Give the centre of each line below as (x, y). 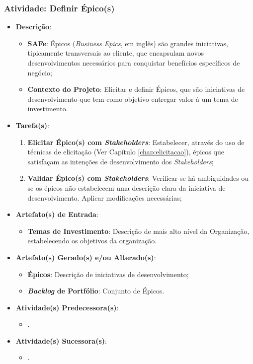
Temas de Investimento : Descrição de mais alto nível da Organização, (138, 231)
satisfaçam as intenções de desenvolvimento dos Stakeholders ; (121, 161)
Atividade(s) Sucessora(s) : (61, 340)
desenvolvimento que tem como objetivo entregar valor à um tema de (133, 99)
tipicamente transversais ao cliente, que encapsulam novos (116, 53)
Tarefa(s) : (33, 125)
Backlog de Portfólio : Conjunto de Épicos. (96, 291)
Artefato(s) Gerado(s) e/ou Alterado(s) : (86, 257)
